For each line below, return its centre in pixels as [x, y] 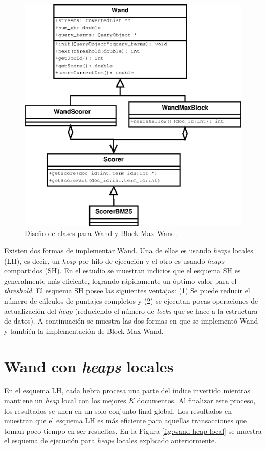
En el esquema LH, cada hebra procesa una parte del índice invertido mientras [127, 390]
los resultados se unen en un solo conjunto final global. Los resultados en [118, 410]
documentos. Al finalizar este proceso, [196, 401]
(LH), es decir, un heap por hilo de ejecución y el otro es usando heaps [114, 260]
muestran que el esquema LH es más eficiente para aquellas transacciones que [126, 421]
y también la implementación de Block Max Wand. [84, 330]
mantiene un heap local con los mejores [65, 401]
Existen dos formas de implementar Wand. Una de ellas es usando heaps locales [129, 250]
